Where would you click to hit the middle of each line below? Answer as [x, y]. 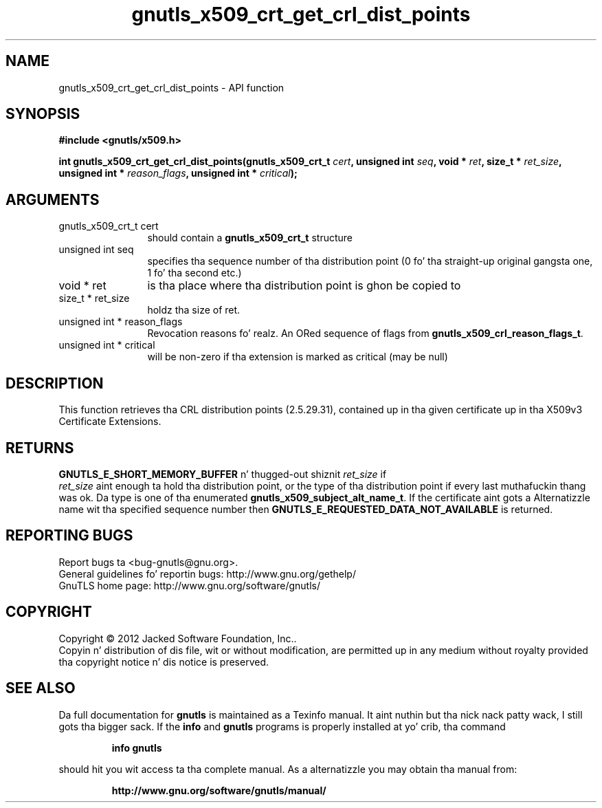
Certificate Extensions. [110, 422]
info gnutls [137, 747]
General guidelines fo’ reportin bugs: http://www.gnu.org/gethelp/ [207, 574]
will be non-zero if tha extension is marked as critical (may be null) [298, 357]
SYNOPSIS [43, 114]
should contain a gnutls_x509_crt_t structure [250, 238]
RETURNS [40, 448]
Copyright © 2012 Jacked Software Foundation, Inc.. [178, 638]
